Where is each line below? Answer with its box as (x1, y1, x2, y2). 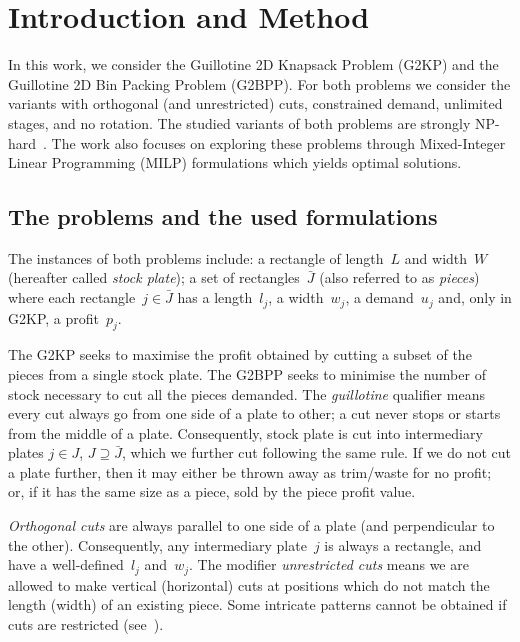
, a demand (345, 287, 414, 308)
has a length (177, 287, 253, 308)
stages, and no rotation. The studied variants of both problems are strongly (8, 112, 471, 133)
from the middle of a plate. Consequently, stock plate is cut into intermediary (8, 422, 483, 443)
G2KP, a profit (8, 307, 99, 328)
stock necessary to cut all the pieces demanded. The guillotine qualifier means (8, 383, 485, 404)
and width (404, 247, 468, 268)
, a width (268, 287, 324, 308)
